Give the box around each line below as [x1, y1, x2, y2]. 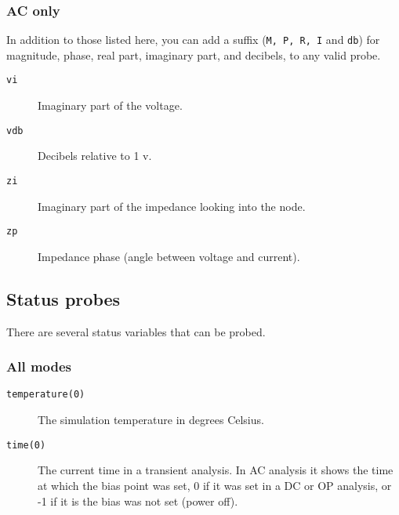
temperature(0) [6, 389, 85, 401]
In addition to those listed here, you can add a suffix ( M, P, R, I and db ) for [6, 31, 380, 48]
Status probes [6, 286, 121, 310]
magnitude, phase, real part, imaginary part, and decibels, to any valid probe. [6, 46, 381, 63]
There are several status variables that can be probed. [6, 323, 266, 339]
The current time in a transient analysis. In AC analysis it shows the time [38, 462, 394, 478]
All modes [6, 357, 72, 376]
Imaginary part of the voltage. [38, 97, 183, 114]
